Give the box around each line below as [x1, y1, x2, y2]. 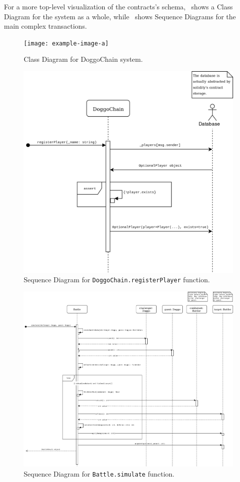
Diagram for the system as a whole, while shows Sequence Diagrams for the [4, 11, 236, 21]
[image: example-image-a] [24, 40, 109, 47]
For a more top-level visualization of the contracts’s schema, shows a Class [4, 1, 233, 11]
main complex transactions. [4, 21, 87, 31]
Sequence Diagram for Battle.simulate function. [24, 468, 175, 479]
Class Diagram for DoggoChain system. [24, 54, 143, 64]
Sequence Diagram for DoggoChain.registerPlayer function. [24, 274, 210, 285]
